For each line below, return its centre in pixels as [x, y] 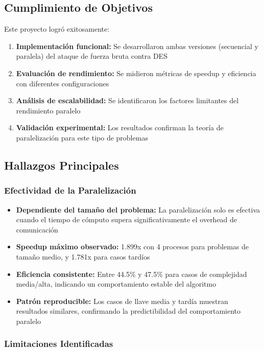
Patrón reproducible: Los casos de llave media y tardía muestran [122, 301]
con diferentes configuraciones [63, 83]
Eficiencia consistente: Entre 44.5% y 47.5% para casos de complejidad [131, 274]
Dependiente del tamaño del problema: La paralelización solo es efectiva [138, 209]
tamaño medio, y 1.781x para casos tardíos [83, 256]
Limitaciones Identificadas [59, 344]
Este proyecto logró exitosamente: [57, 29]
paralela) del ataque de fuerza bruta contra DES [92, 56]
